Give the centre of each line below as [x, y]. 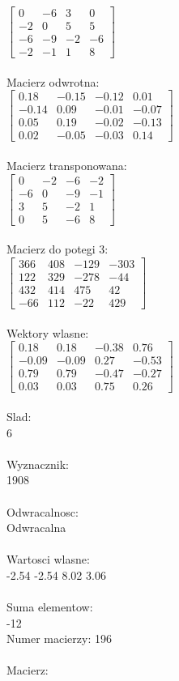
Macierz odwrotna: [53, 81]
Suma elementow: [50, 607]
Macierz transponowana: [67, 166]
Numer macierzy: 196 [59, 638]
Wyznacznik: [38, 464]
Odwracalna [36, 528]
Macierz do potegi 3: [58, 249]
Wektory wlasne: [48, 332]
